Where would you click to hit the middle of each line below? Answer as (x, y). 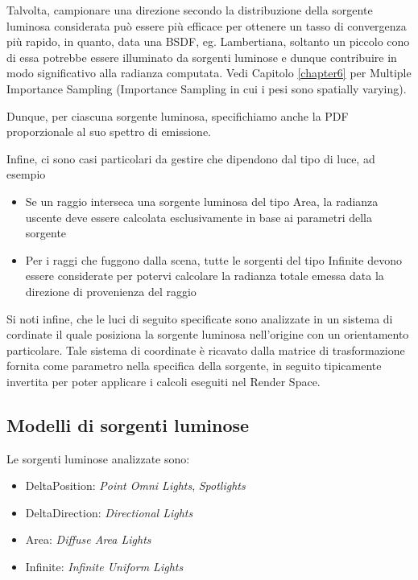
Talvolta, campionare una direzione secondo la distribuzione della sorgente (190, 10)
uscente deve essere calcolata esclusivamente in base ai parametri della (199, 217)
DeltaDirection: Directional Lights (109, 512)
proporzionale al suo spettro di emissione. (109, 132)
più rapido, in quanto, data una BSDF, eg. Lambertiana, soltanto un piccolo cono (208, 41)
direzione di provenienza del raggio (111, 291)
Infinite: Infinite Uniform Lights (104, 567)
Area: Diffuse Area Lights (88, 539)
